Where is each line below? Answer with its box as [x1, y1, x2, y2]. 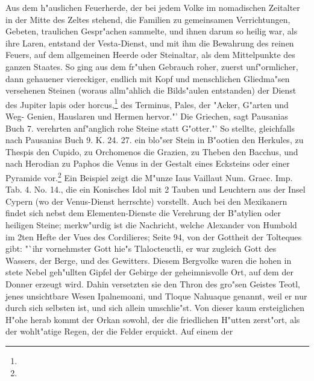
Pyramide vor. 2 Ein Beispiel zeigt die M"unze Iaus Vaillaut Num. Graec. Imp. [5, 169, 293, 184]
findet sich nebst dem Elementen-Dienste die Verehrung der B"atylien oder [5, 207, 281, 219]
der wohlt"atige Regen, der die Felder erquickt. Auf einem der [5, 325, 233, 338]
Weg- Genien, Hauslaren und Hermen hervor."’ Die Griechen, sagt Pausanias [5, 110, 288, 122]
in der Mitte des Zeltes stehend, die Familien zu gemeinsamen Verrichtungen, [5, 13, 290, 25]
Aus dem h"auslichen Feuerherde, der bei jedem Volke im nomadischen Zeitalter [5, 1, 300, 13]
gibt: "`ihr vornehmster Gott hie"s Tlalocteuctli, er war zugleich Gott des [5, 242, 277, 255]
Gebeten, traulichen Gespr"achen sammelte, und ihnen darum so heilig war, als [5, 25, 298, 37]
